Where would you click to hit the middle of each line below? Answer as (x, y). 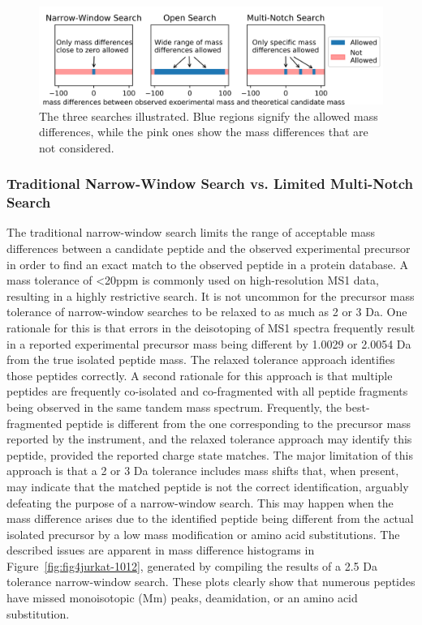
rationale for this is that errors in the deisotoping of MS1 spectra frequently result (211, 327)
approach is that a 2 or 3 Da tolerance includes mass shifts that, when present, (203, 471)
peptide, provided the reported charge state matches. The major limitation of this (210, 454)
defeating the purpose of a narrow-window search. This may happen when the (200, 502)
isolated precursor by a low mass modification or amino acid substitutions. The (203, 534)
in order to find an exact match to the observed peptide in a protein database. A (207, 264)
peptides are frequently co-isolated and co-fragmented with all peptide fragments (207, 391)
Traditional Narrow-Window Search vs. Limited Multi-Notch (210, 184)
